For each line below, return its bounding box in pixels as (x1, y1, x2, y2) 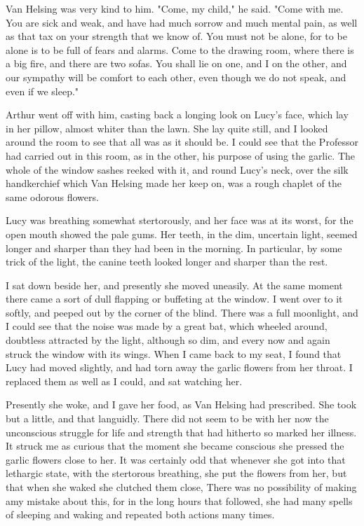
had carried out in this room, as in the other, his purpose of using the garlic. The (6, 148, 356, 162)
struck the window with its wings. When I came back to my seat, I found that (6, 346, 342, 361)
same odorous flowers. (6, 189, 99, 204)
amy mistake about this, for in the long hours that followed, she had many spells (6, 493, 353, 508)
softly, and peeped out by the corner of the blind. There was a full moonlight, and (6, 305, 358, 319)
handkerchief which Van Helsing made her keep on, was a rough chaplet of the (6, 176, 342, 191)
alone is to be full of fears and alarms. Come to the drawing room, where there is (6, 42, 354, 57)
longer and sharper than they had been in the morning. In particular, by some (6, 240, 342, 255)
